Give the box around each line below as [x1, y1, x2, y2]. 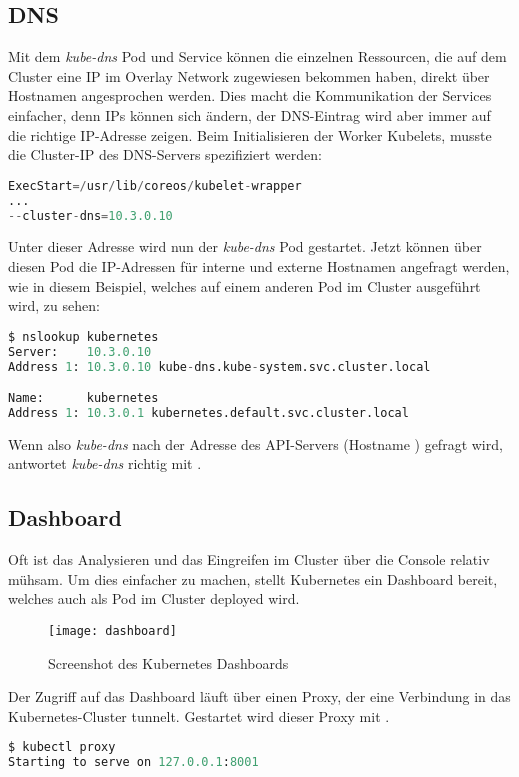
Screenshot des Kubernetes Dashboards [48, 652, 289, 673]
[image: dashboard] [48, 623, 177, 638]
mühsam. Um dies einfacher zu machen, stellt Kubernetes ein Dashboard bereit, [8, 568, 498, 589]
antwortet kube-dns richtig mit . [8, 453, 202, 474]
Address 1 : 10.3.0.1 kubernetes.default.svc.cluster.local [8, 405, 409, 420]
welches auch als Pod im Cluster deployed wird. [8, 588, 300, 609]
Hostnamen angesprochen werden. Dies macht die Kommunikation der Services [8, 85, 492, 106]
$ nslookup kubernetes [8, 329, 159, 344]
